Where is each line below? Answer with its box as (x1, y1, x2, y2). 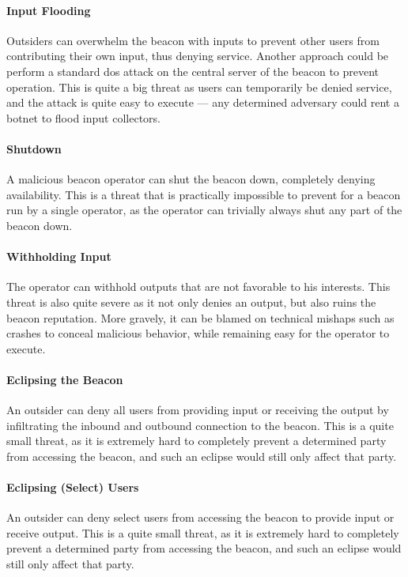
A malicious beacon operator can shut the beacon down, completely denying (6, 171, 376, 187)
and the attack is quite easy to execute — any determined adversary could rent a (6, 94, 399, 111)
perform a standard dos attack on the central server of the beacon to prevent (6, 62, 380, 79)
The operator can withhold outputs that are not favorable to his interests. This (6, 278, 391, 295)
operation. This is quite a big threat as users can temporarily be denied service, (6, 78, 392, 95)
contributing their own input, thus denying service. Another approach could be (6, 47, 389, 64)
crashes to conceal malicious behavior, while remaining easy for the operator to (6, 325, 390, 341)
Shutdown (6, 140, 62, 157)
